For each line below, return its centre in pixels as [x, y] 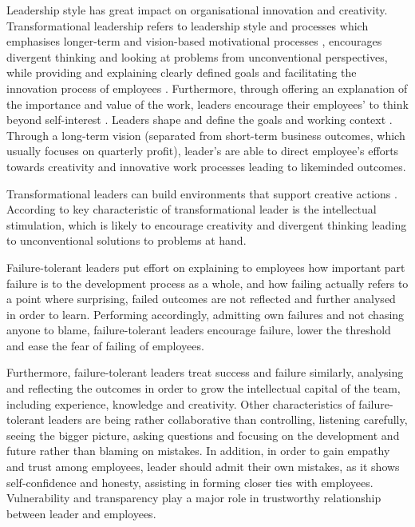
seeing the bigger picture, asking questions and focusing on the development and [203, 435]
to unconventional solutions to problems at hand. [126, 240]
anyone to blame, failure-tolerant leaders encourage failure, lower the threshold [199, 330]
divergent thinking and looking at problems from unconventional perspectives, [197, 56]
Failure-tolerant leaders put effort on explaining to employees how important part [206, 267]
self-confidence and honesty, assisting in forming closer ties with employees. [190, 482]
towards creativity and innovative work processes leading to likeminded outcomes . [206, 166]
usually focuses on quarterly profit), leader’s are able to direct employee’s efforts [203, 151]
